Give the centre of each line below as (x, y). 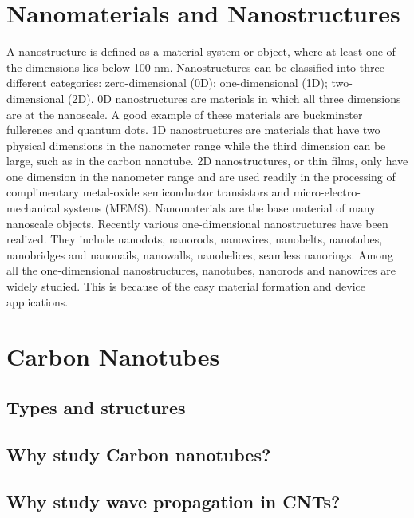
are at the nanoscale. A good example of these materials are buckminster (185, 114)
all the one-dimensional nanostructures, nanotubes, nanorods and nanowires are (201, 270)
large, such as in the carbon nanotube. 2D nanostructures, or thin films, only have (207, 161)
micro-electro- (327, 192)
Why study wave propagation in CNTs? (173, 501)
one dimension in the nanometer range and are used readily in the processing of (201, 176)
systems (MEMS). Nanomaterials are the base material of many (219, 208)
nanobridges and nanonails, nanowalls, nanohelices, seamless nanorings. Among (200, 254)
